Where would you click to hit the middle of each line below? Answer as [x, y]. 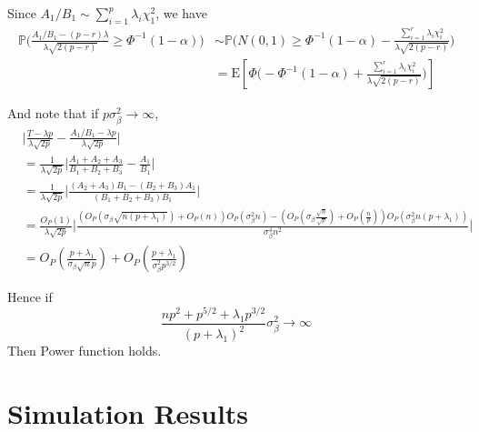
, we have [181, 13]
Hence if [30, 297]
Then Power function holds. [85, 351]
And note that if [53, 113]
